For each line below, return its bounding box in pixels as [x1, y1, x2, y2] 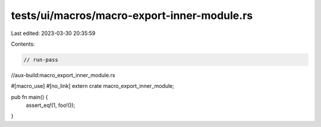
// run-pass [23, 56, 59, 63]
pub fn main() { [11, 93, 48, 100]
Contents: [11, 40, 35, 47]
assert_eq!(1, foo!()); [26, 101, 75, 109]
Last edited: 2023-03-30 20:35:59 [11, 30, 96, 37]
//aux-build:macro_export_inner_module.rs [11, 71, 115, 78]
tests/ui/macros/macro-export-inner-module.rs [11, 9, 253, 22]
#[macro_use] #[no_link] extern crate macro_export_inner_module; [11, 82, 175, 90]
